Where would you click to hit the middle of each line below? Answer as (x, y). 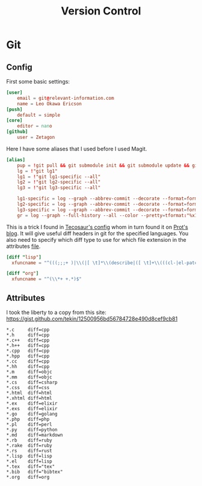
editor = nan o (35, 126)
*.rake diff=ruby (29, 445)
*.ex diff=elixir (32, 403)
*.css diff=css (28, 387)
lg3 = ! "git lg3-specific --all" (59, 188)
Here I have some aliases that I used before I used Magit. (77, 149)
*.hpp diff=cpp (28, 356)
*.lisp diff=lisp (29, 456)
